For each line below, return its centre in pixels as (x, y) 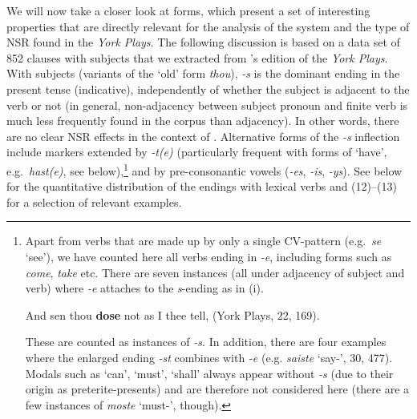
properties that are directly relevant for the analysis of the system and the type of (208, 26)
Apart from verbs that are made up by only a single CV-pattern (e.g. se (203, 241)
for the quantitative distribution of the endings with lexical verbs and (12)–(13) (202, 186)
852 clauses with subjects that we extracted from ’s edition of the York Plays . (197, 57)
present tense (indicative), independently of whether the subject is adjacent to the (208, 89)
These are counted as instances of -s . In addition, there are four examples (206, 342)
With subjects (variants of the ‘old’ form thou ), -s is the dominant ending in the (203, 73)
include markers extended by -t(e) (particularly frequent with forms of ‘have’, (197, 152)
